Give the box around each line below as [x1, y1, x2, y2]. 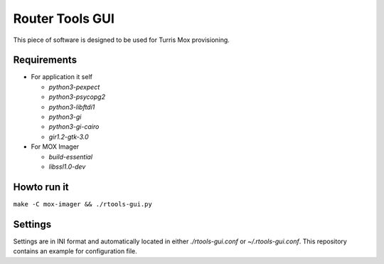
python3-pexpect [48, 83, 100, 91]
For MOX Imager [31, 142, 80, 151]
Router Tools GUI [13, 11, 115, 26]
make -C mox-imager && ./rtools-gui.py [13, 200, 152, 208]
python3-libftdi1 [48, 102, 95, 111]
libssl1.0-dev [48, 162, 86, 171]
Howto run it [13, 181, 69, 193]
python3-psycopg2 [48, 93, 106, 101]
